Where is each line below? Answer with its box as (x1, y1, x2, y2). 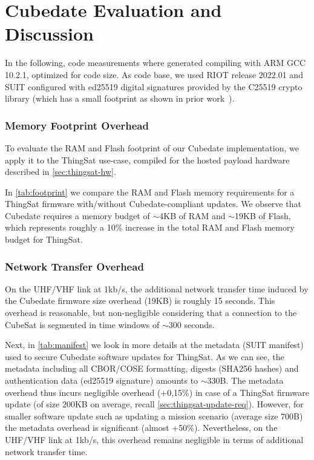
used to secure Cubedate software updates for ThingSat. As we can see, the (5, 350, 284, 363)
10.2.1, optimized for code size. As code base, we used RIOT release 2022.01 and (5, 68, 303, 80)
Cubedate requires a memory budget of (5, 209, 150, 222)
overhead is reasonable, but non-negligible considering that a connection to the (5, 306, 297, 319)
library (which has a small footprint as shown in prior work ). (5, 92, 235, 105)
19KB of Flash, (235, 209, 291, 222)
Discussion (5, 21, 94, 46)
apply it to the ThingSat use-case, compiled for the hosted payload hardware (5, 153, 290, 166)
